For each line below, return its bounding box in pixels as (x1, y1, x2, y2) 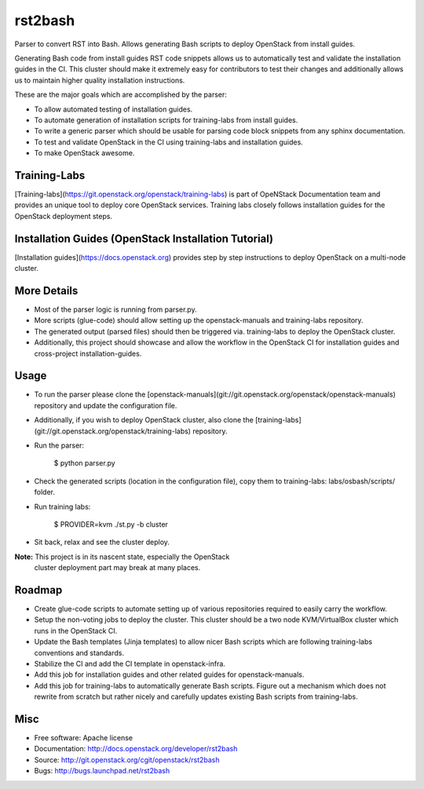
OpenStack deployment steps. (14, 211, 113, 221)
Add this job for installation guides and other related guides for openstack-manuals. (34, 670, 305, 679)
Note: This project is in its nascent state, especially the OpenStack (14, 552, 230, 561)
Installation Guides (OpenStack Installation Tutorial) (14, 232, 274, 245)
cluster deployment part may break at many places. (34, 563, 201, 572)
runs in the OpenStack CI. (34, 626, 118, 635)
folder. (34, 488, 55, 497)
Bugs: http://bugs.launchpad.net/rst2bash (34, 766, 170, 776)
